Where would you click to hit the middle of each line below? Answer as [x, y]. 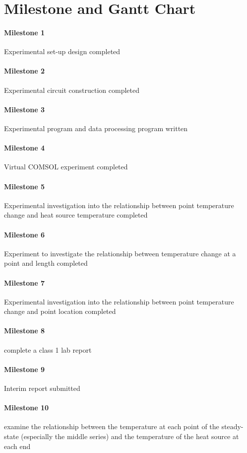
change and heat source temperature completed [76, 215]
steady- [232, 426]
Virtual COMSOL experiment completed [66, 167]
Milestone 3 [24, 109]
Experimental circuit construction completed [72, 90]
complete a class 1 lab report [48, 349]
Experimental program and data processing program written [96, 128]
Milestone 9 [24, 369]
